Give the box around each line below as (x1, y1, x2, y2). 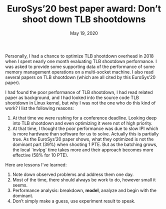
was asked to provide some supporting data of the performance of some (5, 63, 155, 69)
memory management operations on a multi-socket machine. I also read (5, 68, 154, 75)
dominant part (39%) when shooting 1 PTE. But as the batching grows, (12, 141, 157, 147)
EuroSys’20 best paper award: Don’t (6, 3, 161, 14)
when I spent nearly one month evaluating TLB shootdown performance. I (5, 58, 157, 64)
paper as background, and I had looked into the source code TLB (5, 94, 139, 100)
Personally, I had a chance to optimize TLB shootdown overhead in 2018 (5, 53, 154, 59)
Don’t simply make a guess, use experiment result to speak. (12, 198, 136, 204)
